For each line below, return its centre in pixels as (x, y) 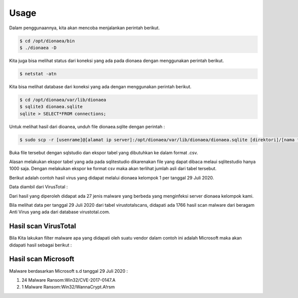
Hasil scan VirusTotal (43, 226)
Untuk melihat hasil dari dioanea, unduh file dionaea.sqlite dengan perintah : (87, 126)
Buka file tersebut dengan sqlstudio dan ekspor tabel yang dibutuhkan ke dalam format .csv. (104, 152)
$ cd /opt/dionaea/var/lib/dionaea (63, 100)
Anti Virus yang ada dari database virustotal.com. (60, 212)
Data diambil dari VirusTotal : (38, 187)
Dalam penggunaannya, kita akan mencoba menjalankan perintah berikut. (84, 28)
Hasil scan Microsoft (42, 259)
